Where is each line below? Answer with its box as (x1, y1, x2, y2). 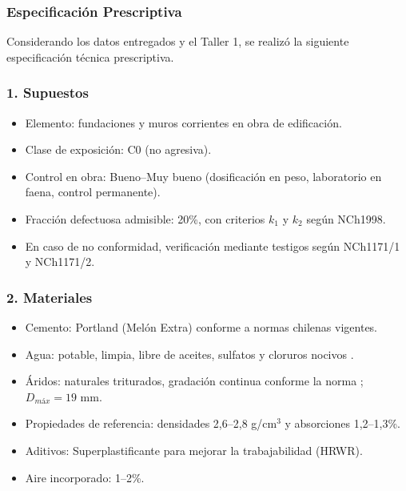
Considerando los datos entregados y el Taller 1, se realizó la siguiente (6, 33, 349, 50)
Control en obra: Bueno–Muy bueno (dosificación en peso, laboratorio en (25, 167, 382, 184)
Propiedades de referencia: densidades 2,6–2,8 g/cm (25, 415, 277, 432)
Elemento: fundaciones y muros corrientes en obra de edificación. (25, 114, 342, 131)
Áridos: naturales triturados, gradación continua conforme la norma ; (25, 372, 364, 389)
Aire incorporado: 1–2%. (25, 469, 145, 485)
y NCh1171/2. (25, 253, 95, 270)
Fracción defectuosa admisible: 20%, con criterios (25, 211, 265, 227)
